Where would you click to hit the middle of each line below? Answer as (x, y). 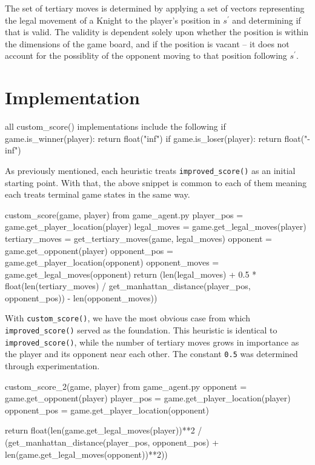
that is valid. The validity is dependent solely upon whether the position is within (157, 32)
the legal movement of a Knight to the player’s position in (113, 20)
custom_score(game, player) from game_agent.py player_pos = (124, 214)
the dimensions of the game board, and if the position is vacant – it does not (147, 43)
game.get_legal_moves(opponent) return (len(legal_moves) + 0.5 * (131, 274)
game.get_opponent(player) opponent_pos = (89, 250)
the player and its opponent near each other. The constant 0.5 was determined (151, 354)
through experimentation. (52, 366)
